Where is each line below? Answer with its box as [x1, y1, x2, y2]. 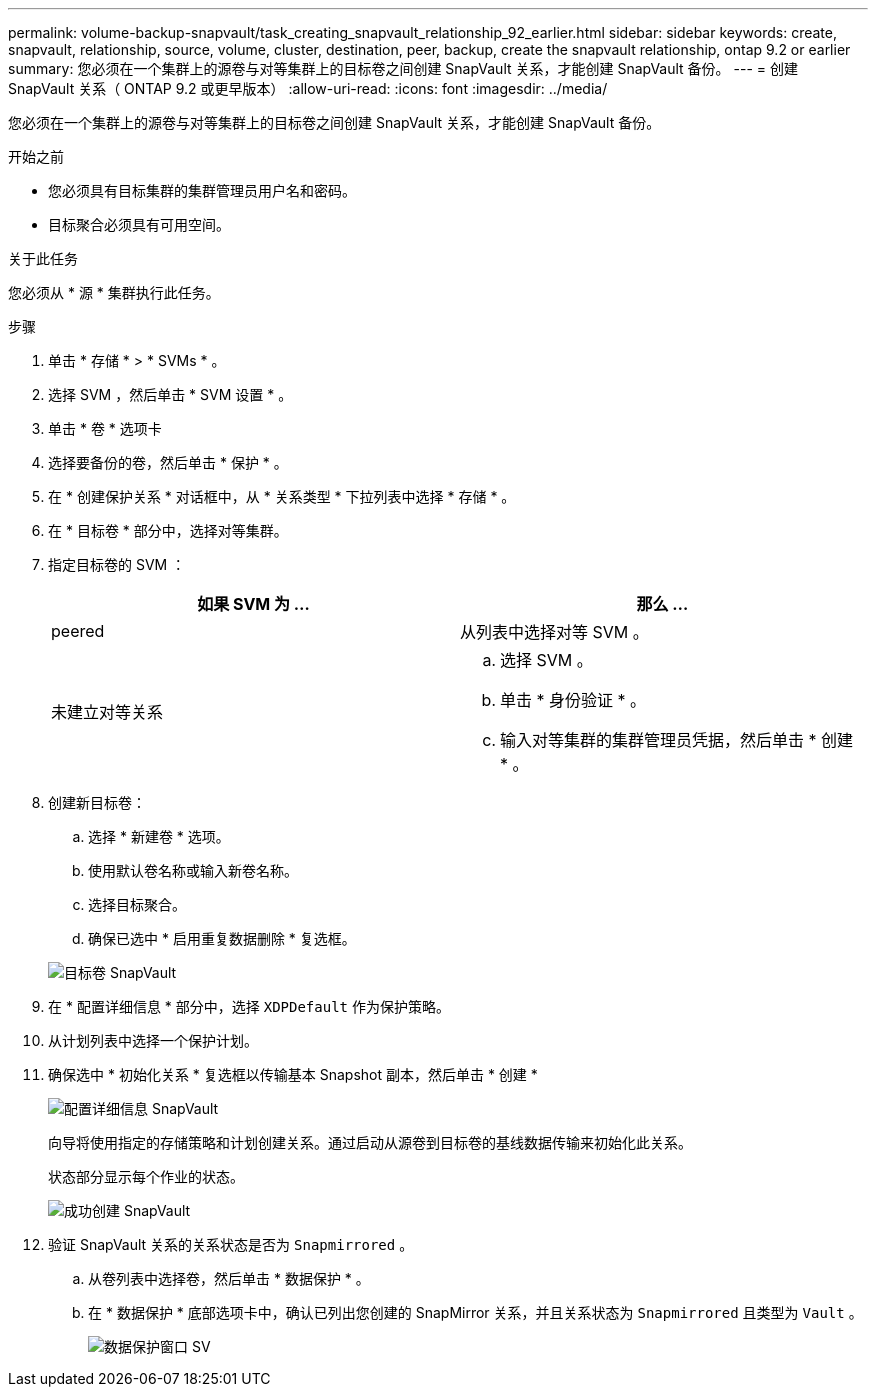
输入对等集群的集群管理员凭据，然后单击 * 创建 [500, 730, 854, 750]
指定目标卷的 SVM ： [48, 556, 186, 573]
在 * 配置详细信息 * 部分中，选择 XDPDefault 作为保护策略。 [48, 998, 450, 1015]
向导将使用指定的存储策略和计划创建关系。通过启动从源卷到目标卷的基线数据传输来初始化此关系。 [48, 1134, 692, 1151]
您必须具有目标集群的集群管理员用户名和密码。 [48, 182, 356, 199]
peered [51, 621, 105, 641]
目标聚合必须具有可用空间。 [48, 216, 230, 233]
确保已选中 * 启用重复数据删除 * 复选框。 [88, 930, 356, 947]
